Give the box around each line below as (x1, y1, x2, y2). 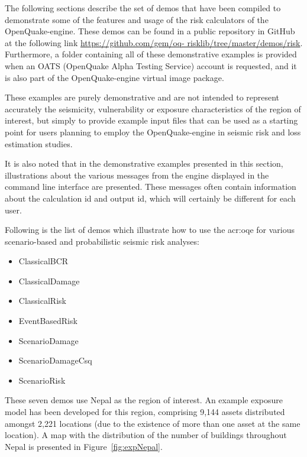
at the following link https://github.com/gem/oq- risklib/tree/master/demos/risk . (5, 36, 303, 48)
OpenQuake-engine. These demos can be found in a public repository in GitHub (5, 25, 295, 37)
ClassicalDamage (18, 274, 80, 287)
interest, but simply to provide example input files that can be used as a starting (5, 114, 298, 127)
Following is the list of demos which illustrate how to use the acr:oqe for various (5, 223, 295, 236)
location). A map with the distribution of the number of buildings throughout (5, 429, 287, 441)
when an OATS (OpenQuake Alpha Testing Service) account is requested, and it (5, 59, 297, 72)
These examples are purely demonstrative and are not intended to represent (5, 91, 280, 103)
